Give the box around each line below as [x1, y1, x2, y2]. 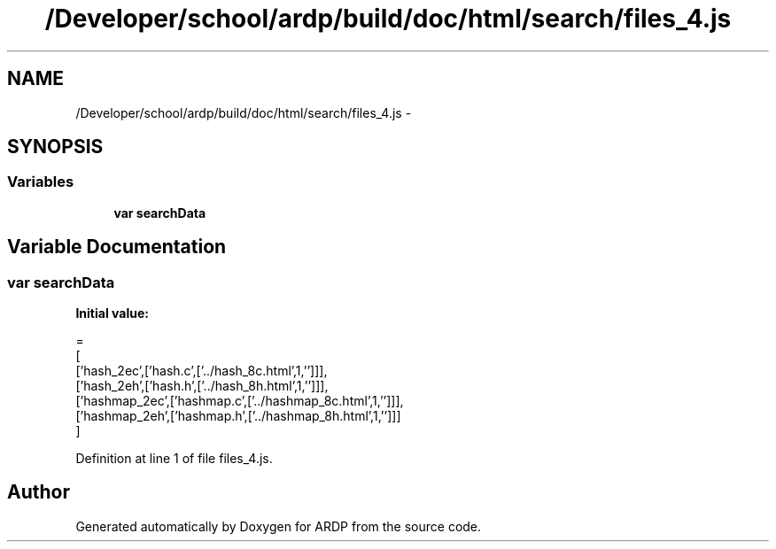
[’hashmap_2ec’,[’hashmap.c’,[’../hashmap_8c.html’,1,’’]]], [75, 393, 404, 409]
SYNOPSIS [7, 135, 104, 159]
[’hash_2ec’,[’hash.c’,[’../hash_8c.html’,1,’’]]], [75, 363, 328, 379]
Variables [7, 173, 74, 191]
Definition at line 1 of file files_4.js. [75, 451, 273, 467]
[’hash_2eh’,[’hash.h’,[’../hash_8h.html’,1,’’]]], [75, 378, 329, 394]
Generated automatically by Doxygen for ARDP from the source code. [75, 518, 482, 534]
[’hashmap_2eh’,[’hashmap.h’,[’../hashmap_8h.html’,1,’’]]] [75, 408, 401, 424]
